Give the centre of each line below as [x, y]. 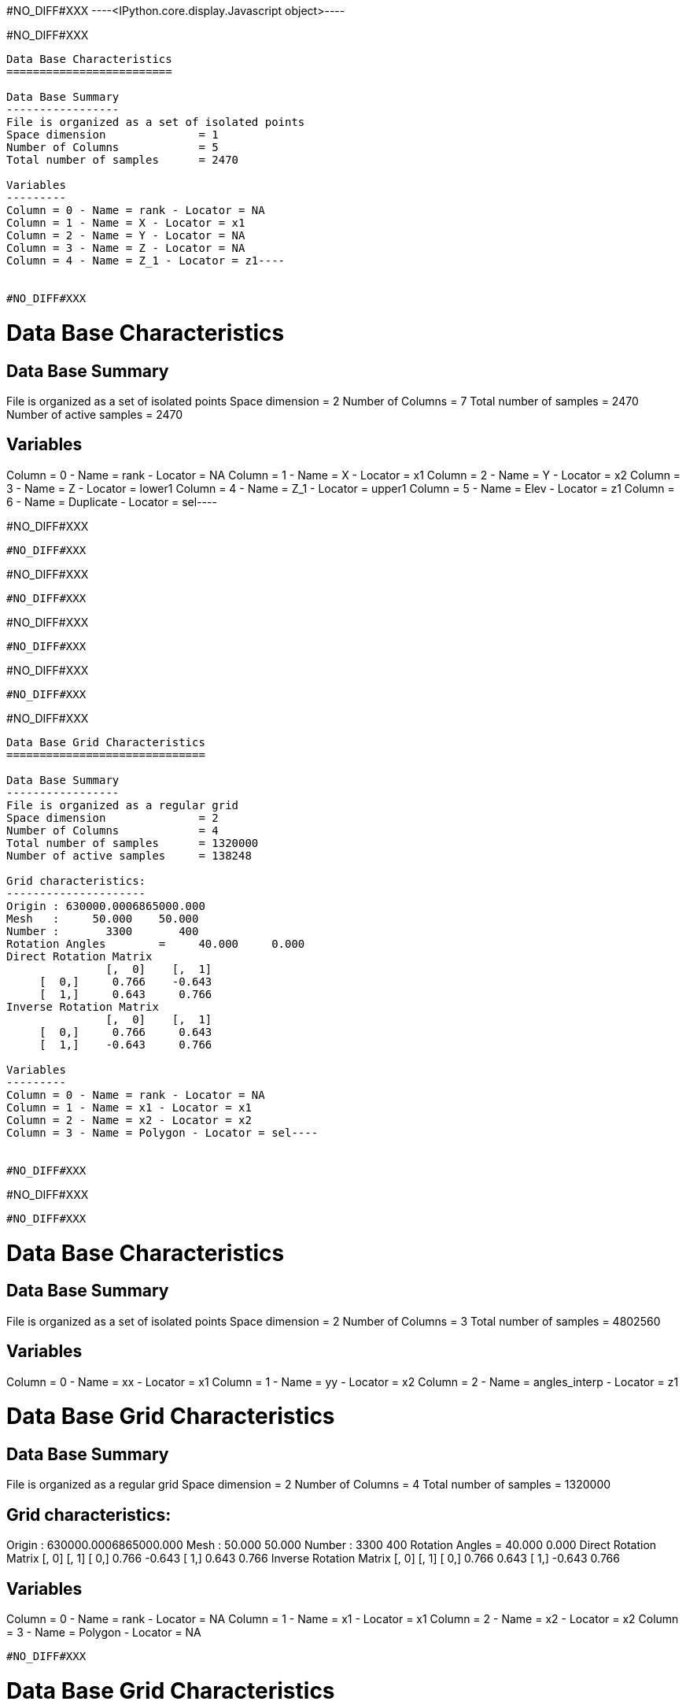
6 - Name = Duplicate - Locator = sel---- [112, 501]
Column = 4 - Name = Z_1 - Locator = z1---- [146, 261]
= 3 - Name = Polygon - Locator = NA [104, 1633]
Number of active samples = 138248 [129, 855]
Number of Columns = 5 [112, 147]
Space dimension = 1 [112, 135]
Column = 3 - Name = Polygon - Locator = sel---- [162, 1132]
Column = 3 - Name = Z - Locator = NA [126, 248]
